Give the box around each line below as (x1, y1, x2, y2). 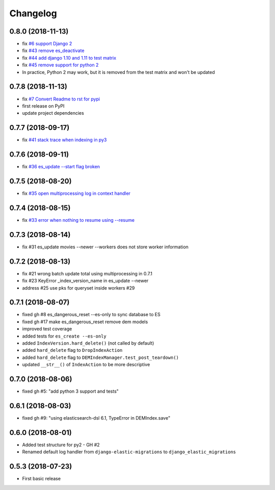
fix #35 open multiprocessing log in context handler (22, 190, 131, 196)
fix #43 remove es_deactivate (22, 47, 85, 54)
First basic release (22, 476, 61, 482)
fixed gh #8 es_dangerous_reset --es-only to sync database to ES (22, 312, 160, 318)
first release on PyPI (22, 102, 65, 109)
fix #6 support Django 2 (22, 41, 72, 47)
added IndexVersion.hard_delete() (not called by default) (22, 340, 154, 346)
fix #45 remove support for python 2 (22, 62, 99, 68)
